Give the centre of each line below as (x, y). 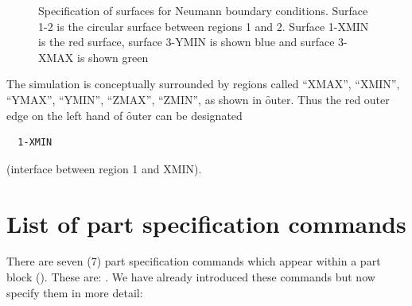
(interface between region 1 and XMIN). (104, 168)
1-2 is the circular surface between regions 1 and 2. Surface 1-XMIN (204, 26)
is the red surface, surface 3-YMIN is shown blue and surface (187, 42)
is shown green (113, 57)
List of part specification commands (206, 223)
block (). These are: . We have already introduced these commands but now (191, 277)
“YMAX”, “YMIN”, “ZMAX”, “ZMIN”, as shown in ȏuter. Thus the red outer (198, 99)
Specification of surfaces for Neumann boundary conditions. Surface (203, 10)
